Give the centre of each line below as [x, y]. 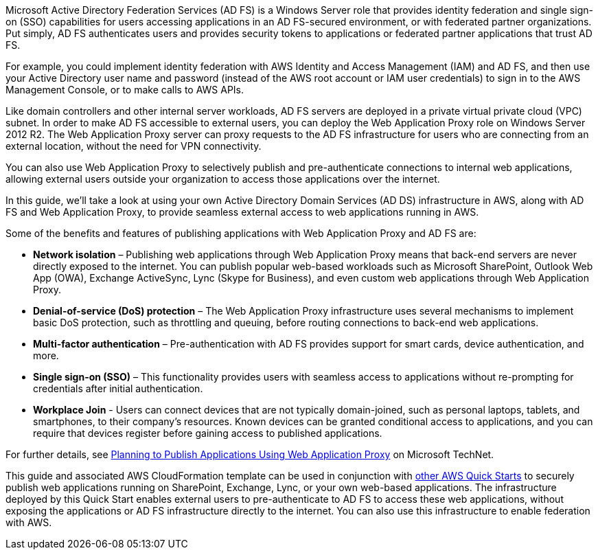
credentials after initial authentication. [118, 388]
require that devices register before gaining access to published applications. [208, 433]
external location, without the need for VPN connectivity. [134, 146]
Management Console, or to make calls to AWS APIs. [125, 90]
